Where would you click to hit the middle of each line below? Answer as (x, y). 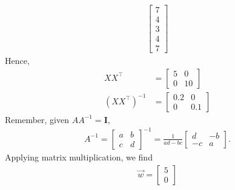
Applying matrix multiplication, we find (79, 157)
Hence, (17, 61)
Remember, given (37, 119)
